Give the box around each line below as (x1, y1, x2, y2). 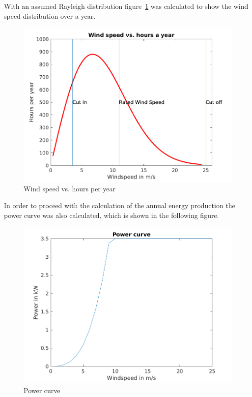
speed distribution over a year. (4, 10, 96, 21)
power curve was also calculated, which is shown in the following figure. (4, 210, 219, 220)
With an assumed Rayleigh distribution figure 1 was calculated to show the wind (4, 1, 249, 11)
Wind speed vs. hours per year (24, 183, 116, 194)
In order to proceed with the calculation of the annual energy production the (4, 200, 235, 210)
